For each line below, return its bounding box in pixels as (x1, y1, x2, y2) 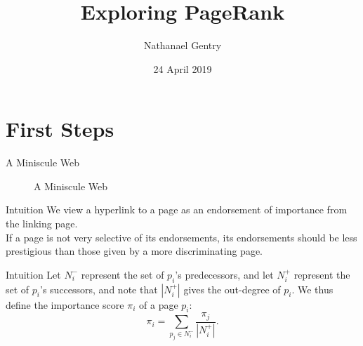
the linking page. (6, 216, 78, 231)
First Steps (6, 114, 114, 143)
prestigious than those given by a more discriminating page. (6, 244, 263, 258)
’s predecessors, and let (175, 267, 274, 281)
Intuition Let (6, 267, 61, 281)
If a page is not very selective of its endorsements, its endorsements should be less (6, 229, 357, 244)
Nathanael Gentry (143, 38, 222, 53)
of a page (139, 297, 178, 312)
